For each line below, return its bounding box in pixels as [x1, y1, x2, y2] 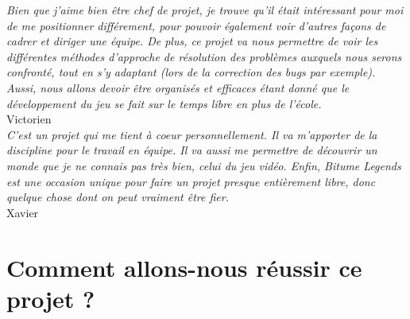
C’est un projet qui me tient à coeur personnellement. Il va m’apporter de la [6, 126, 377, 142]
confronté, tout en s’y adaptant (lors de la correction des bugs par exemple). [6, 64, 376, 80]
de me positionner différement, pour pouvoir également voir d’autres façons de [6, 17, 386, 33]
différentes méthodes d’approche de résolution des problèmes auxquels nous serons [6, 48, 402, 64]
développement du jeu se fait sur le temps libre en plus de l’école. [6, 95, 322, 111]
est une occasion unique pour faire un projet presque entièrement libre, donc [6, 173, 376, 189]
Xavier [6, 204, 39, 220]
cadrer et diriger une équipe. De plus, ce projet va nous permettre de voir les [6, 33, 378, 49]
